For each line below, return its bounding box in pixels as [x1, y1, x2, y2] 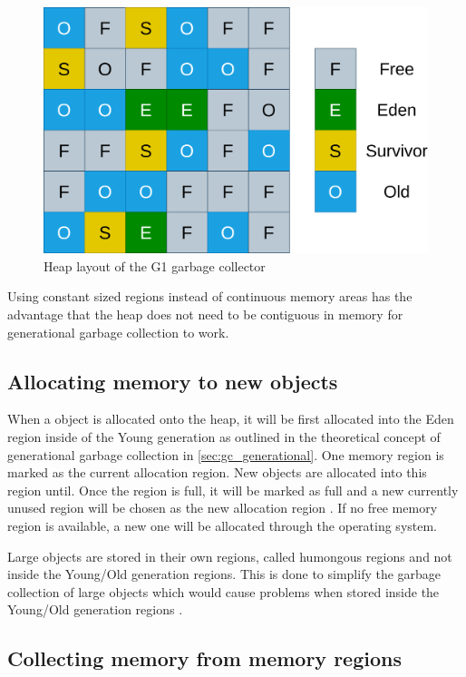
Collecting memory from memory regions [7, 644, 402, 672]
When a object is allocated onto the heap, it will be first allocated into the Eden [7, 409, 454, 428]
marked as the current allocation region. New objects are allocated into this [7, 463, 427, 482]
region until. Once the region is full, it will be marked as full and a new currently [7, 480, 459, 499]
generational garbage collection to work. [7, 322, 229, 341]
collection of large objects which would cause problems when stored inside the [7, 582, 440, 601]
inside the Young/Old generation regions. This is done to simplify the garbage [7, 564, 442, 584]
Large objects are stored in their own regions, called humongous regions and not [7, 546, 452, 565]
